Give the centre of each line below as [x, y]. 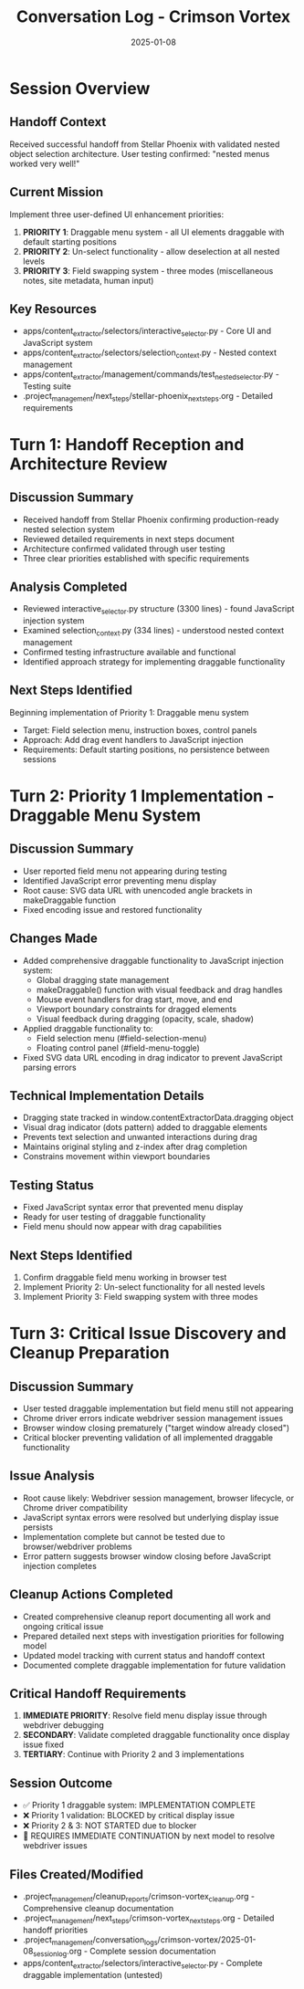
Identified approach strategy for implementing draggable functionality [154, 661]
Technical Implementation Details [107, 1096]
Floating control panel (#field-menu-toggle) [118, 1048]
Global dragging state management [103, 979]
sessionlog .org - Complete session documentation [125, 1952]
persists [37, 1527]
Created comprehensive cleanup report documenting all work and [147, 1617]
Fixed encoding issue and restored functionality [112, 909]
